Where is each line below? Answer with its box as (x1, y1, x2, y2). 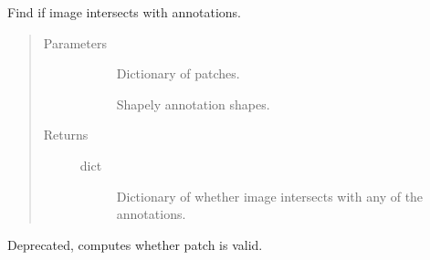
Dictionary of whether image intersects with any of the (116, 186, 424, 205)
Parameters (43, 33, 107, 52)
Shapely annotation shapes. (116, 94, 270, 113)
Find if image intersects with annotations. (7, 3, 241, 21)
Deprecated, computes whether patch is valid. (7, 234, 263, 254)
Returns (43, 125, 89, 144)
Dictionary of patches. (116, 64, 240, 83)
